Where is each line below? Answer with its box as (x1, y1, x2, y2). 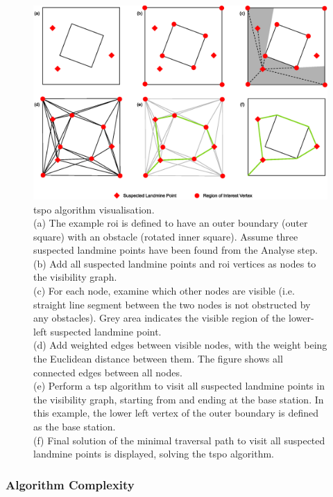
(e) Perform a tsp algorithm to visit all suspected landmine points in (33, 378, 325, 393)
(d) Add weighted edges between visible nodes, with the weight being (33, 338, 327, 352)
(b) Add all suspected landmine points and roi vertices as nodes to (33, 256, 316, 270)
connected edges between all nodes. (33, 365, 182, 379)
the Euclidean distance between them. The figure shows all (33, 351, 283, 366)
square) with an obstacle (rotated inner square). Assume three (33, 229, 298, 243)
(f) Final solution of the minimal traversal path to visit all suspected (33, 433, 325, 447)
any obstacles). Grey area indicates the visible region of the (33, 311, 286, 325)
